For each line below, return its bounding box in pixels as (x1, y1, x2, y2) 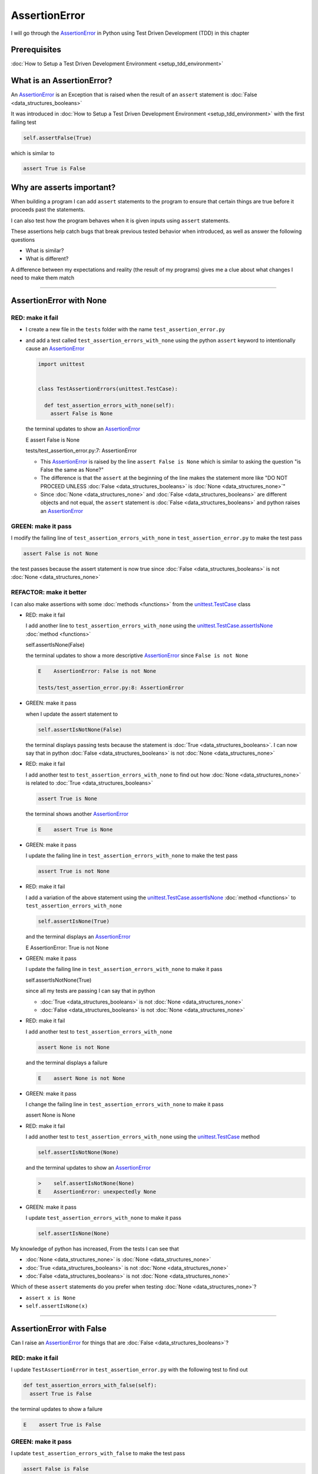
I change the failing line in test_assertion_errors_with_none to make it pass (25, 1101, 224, 1108)
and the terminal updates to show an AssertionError (25, 1164, 151, 1172)
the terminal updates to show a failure (11, 1405, 103, 1412)
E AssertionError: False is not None (38, 668, 156, 675)
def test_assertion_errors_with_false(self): (23, 1382, 157, 1389)
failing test (11, 119, 37, 126)
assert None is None (25, 1111, 76, 1118)
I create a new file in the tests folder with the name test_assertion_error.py (25, 326, 226, 333)
